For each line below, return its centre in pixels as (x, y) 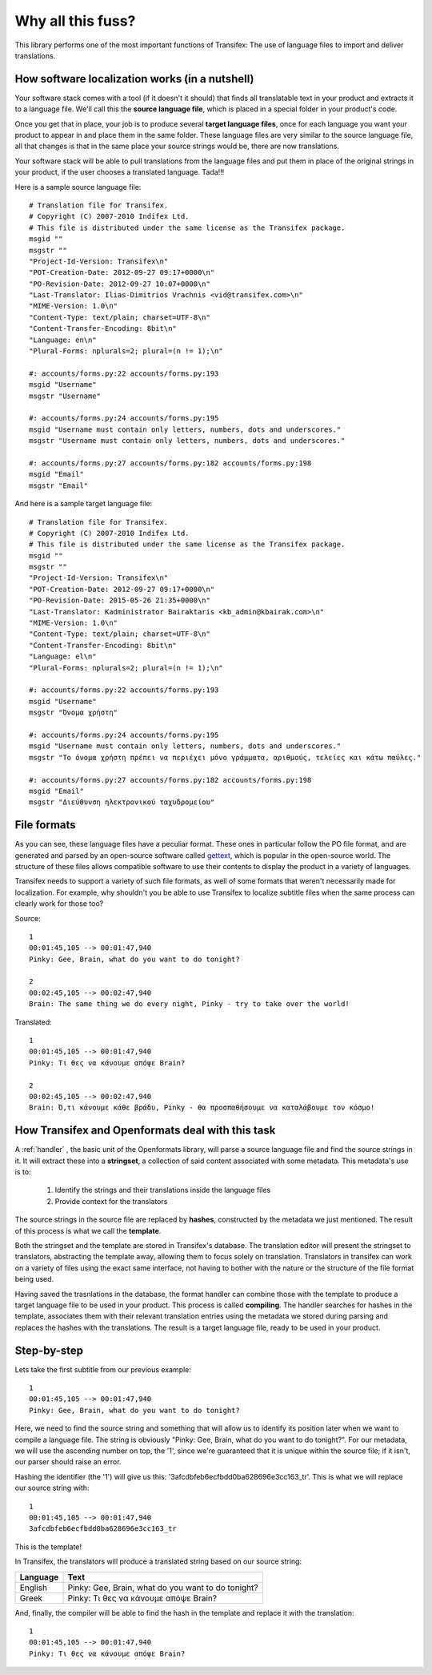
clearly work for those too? (59, 904)
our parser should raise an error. (68, 1462)
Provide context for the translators (111, 1201)
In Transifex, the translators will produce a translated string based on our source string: (158, 1561)
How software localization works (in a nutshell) (134, 79)
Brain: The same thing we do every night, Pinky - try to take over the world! (189, 1004)
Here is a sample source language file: (78, 187)
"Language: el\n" (63, 656)
